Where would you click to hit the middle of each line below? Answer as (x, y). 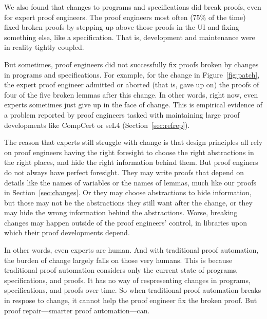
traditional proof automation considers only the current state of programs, (121, 270)
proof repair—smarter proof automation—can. (77, 310)
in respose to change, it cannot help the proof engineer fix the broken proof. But (131, 300)
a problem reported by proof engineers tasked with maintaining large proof (122, 114)
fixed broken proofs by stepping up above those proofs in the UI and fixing (122, 27)
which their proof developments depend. (67, 232)
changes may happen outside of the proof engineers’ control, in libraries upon (126, 222)
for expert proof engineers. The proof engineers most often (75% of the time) (125, 17)
